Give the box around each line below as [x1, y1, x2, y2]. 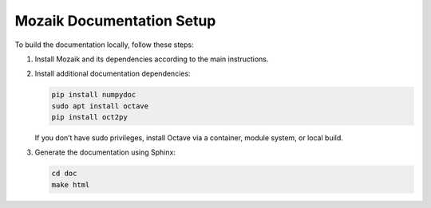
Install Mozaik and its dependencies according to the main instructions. [34, 54, 269, 64]
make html [51, 180, 90, 189]
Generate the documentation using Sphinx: [34, 147, 176, 157]
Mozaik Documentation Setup [14, 12, 216, 29]
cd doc [51, 169, 77, 179]
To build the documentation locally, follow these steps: [14, 40, 195, 49]
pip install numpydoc [51, 90, 136, 100]
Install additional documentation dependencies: [34, 69, 191, 79]
